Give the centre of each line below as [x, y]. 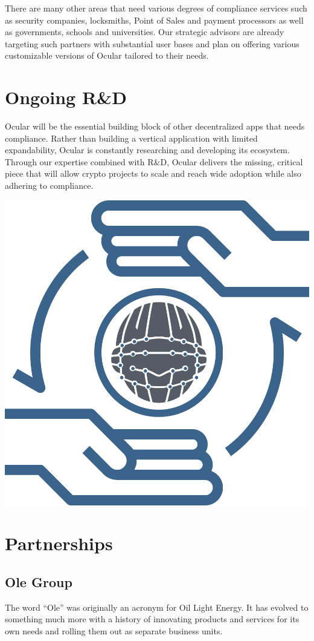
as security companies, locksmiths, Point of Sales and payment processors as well [154, 20]
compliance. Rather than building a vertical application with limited [131, 138]
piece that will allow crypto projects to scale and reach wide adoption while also [153, 173]
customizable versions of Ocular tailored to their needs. [107, 55]
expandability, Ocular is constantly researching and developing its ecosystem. [147, 150]
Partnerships [59, 543]
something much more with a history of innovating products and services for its [152, 619]
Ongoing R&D [66, 97]
